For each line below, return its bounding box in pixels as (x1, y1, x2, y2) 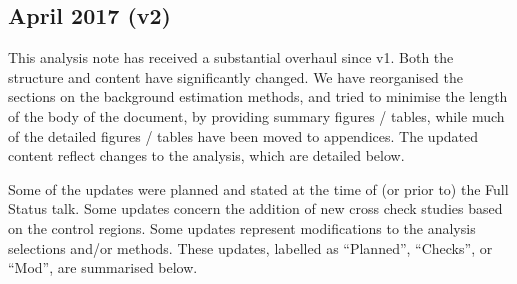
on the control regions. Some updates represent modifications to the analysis (8, 217, 476, 238)
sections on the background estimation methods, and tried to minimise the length (8, 86, 508, 107)
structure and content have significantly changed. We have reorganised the (8, 66, 463, 87)
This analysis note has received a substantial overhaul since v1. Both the (8, 47, 454, 68)
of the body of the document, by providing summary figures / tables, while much (8, 105, 505, 126)
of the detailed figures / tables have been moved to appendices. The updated (8, 125, 479, 146)
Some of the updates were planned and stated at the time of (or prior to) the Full (8, 178, 509, 199)
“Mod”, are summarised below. (8, 257, 198, 278)
